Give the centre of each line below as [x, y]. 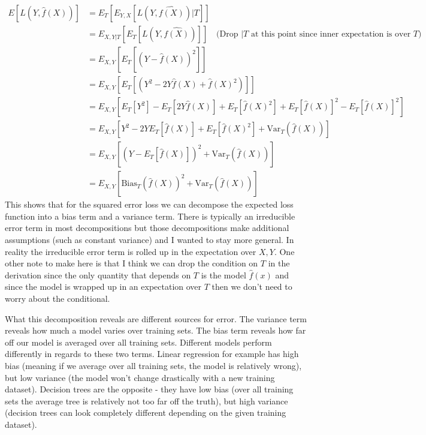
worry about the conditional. [58, 298]
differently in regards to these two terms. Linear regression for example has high [152, 354]
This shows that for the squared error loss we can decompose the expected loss [149, 204]
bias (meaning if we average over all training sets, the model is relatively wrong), [153, 365]
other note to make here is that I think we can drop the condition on [132, 263]
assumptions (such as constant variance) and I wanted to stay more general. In [149, 240]
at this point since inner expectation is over [331, 34]
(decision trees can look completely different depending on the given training [146, 412]
